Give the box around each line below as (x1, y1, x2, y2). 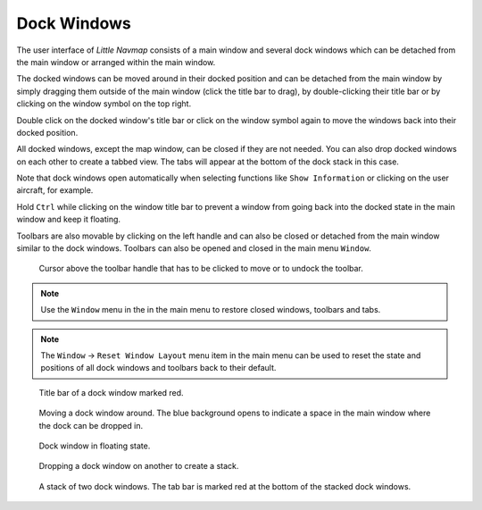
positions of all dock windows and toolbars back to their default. (40, 363, 277, 373)
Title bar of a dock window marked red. (38, 387, 184, 397)
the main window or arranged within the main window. (16, 56, 216, 67)
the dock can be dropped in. (38, 420, 143, 431)
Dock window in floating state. (38, 440, 151, 451)
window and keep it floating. (16, 214, 120, 225)
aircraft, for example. (16, 185, 94, 196)
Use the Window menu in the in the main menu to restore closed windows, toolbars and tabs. (40, 305, 381, 315)
